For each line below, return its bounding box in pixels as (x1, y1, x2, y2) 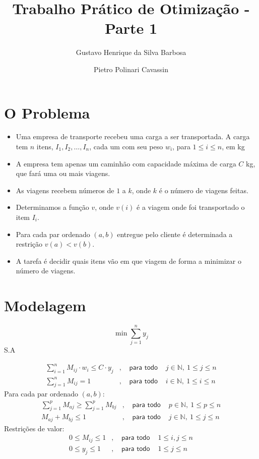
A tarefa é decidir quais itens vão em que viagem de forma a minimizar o (16, 255, 241, 266)
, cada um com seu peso (89, 141, 163, 152)
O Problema (4, 102, 90, 123)
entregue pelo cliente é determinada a (117, 228, 233, 239)
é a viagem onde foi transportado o (137, 202, 245, 212)
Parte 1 (104, 18, 158, 38)
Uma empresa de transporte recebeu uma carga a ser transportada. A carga (16, 131, 250, 142)
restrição (16, 239, 43, 249)
